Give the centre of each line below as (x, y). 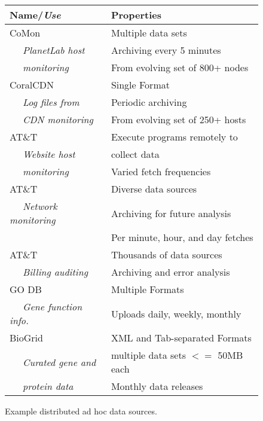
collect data (135, 154)
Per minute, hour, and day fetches (182, 237)
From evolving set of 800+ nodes (180, 67)
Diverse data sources (154, 189)
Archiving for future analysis (171, 213)
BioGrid (26, 338)
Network (40, 206)
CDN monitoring (58, 119)
